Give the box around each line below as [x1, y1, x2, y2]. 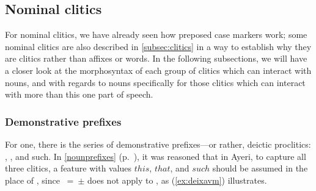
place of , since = [5, 173, 74, 186]
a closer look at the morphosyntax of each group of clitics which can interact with [5, 63, 312, 76]
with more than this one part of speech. [5, 88, 153, 101]
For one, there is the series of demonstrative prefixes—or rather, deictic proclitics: [5, 137, 311, 150]
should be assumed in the [212, 162, 308, 175]
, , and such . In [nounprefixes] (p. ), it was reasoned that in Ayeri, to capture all [5, 150, 306, 162]
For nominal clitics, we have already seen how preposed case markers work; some [5, 28, 307, 41]
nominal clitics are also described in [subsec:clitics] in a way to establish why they [5, 40, 312, 52]
